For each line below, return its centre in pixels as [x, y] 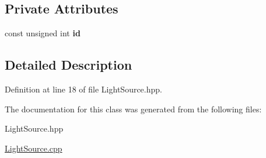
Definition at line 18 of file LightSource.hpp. [83, 89]
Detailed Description [69, 65]
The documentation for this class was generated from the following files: [133, 109]
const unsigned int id [43, 33]
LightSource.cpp [34, 148]
